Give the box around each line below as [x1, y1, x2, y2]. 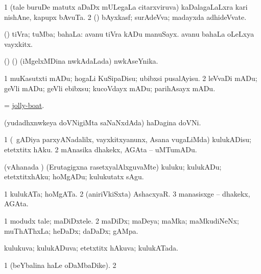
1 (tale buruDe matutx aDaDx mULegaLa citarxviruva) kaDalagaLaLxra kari [4, 2, 248, 12]
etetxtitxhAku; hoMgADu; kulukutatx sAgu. [4, 171, 144, 182]
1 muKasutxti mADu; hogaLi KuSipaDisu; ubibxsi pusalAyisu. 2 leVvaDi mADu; [4, 72, 257, 83]
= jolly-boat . [4, 100, 44, 111]
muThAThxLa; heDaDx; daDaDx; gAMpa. [4, 225, 138, 236]
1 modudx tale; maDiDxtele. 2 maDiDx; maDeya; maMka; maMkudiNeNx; [4, 215, 239, 226]
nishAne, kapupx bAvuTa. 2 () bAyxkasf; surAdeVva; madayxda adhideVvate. [4, 11, 247, 22]
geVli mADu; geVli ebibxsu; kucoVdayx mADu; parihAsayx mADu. [4, 83, 216, 93]
